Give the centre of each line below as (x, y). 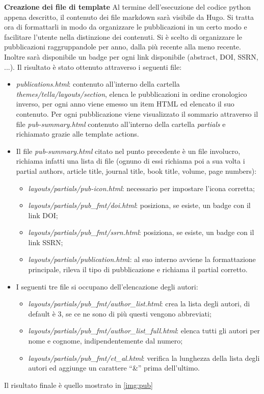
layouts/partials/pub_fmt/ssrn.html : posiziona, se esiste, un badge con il (141, 232)
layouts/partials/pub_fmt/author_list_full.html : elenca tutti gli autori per (144, 331)
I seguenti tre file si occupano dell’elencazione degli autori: (107, 286)
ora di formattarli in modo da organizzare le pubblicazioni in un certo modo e (126, 27)
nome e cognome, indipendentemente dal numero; (105, 341)
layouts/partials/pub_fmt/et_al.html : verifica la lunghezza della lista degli (144, 358)
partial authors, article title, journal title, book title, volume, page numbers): (136, 170)
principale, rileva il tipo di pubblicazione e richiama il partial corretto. (138, 269)
